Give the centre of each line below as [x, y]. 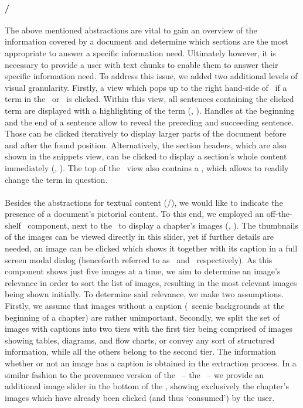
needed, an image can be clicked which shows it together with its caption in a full [151, 248]
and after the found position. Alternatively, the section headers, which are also [146, 144]
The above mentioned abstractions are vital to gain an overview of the [131, 30]
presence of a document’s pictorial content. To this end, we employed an [135, 214]
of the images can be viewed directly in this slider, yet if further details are [139, 237]
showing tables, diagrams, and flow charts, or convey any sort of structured [140, 340]
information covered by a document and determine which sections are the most [147, 41]
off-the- [279, 214]
